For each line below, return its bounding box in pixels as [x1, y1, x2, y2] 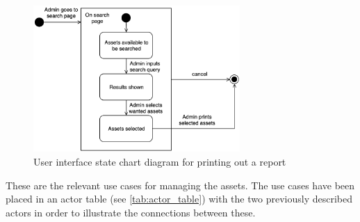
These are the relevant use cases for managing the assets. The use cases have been [6, 177, 355, 192]
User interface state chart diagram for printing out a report [33, 154, 286, 169]
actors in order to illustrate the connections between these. [6, 205, 256, 219]
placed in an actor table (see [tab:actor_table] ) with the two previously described [6, 191, 352, 206]
